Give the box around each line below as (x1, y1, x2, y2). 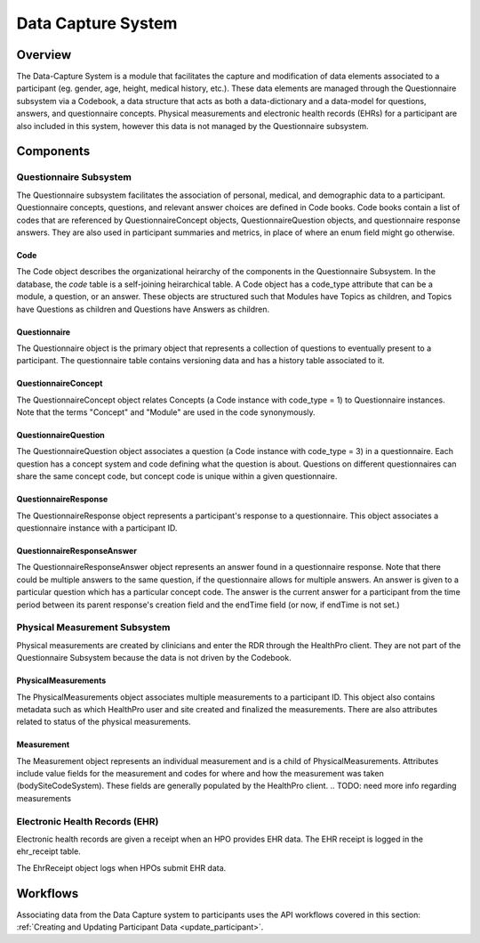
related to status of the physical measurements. (16, 717, 191, 728)
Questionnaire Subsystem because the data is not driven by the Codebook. (16, 653, 292, 663)
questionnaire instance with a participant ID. (16, 523, 178, 533)
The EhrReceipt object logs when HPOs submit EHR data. (16, 862, 227, 873)
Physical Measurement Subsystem (16, 622, 171, 634)
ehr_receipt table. (16, 846, 82, 857)
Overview (16, 47, 72, 62)
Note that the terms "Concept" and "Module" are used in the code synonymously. (16, 407, 316, 418)
